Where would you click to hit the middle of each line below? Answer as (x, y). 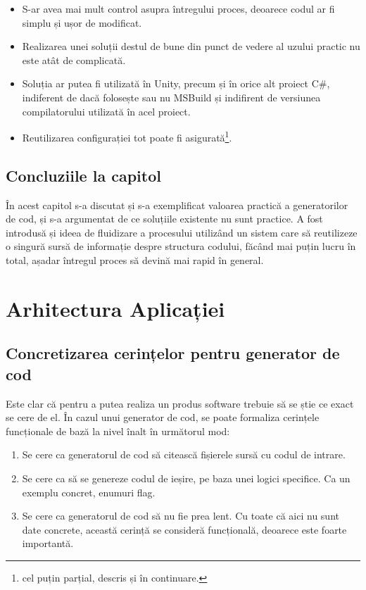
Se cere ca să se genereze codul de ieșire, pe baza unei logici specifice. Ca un (186, 478)
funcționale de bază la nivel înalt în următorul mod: (118, 431)
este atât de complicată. (74, 59)
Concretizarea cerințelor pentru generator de (173, 353)
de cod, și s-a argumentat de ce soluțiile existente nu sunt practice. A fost (164, 219)
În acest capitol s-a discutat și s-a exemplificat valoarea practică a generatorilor (177, 205)
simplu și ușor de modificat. (82, 22)
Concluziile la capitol (83, 175)
